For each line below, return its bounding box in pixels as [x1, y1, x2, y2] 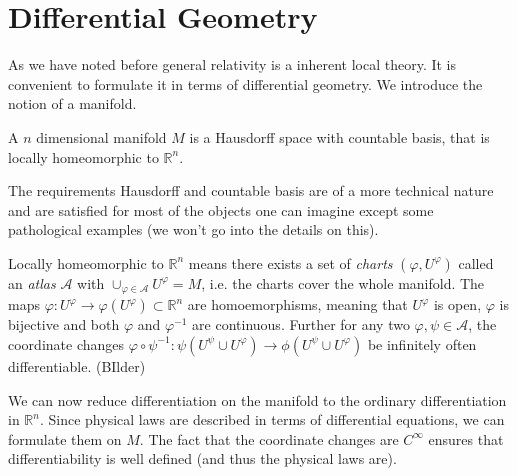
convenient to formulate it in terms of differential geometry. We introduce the [8, 73, 483, 94]
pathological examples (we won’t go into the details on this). [8, 219, 379, 240]
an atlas [8, 272, 56, 293]
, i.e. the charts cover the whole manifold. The [201, 272, 485, 293]
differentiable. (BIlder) [8, 355, 146, 376]
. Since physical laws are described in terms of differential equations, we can [39, 409, 505, 430]
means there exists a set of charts [188, 252, 393, 273]
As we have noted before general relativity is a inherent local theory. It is [8, 54, 457, 75]
